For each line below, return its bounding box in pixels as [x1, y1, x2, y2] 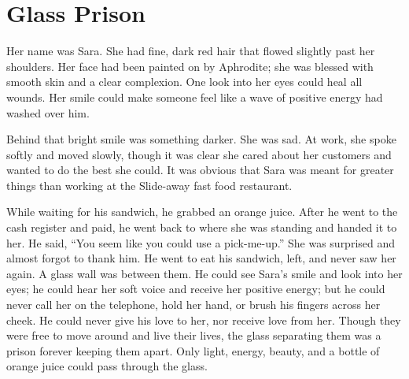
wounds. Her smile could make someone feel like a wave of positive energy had [6, 88, 383, 105]
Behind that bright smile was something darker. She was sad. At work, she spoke [6, 131, 396, 147]
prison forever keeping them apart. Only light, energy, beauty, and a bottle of [6, 342, 380, 359]
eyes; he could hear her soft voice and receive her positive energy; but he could [6, 281, 385, 297]
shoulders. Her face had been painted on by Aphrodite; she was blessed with [6, 58, 374, 74]
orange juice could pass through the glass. [6, 358, 208, 374]
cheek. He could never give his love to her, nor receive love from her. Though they [6, 311, 401, 328]
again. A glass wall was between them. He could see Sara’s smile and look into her [6, 265, 403, 281]
